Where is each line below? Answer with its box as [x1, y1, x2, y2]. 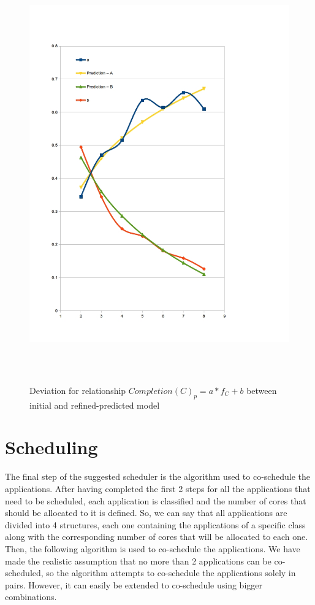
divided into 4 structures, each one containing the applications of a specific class [5, 518, 306, 531]
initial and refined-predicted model [29, 398, 160, 411]
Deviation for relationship [29, 383, 126, 396]
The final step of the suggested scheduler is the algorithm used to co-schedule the [5, 470, 310, 483]
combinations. [5, 590, 57, 603]
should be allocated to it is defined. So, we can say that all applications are [5, 506, 287, 519]
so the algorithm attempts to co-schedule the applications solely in [46, 566, 296, 579]
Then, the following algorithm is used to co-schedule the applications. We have [5, 542, 300, 555]
